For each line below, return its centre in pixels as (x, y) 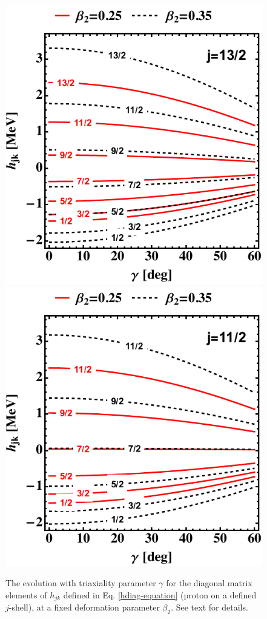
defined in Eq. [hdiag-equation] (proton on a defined (160, 594)
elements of (26, 594)
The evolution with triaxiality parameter (81, 583)
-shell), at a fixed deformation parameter (84, 607)
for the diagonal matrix (209, 583)
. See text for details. (209, 607)
